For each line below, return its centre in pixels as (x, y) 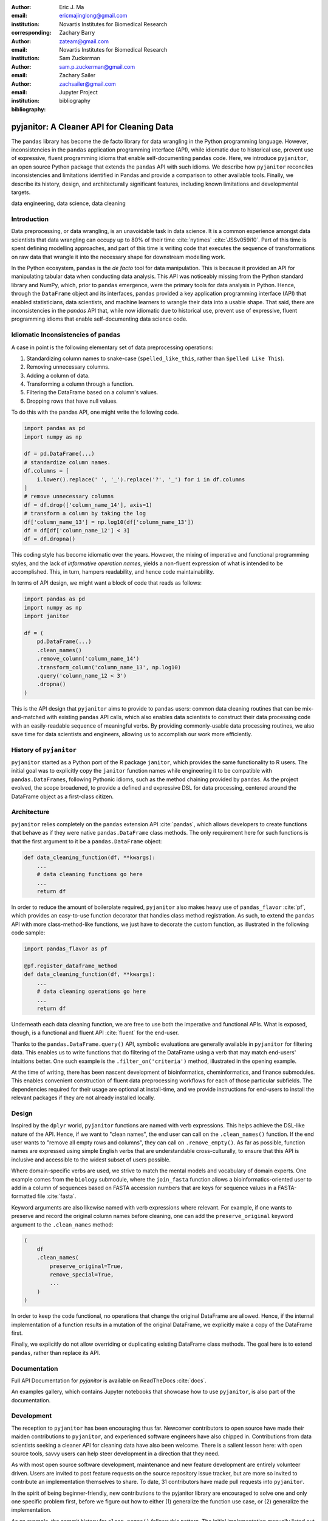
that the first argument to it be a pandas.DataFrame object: (87, 841)
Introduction (30, 219)
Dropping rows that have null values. (72, 401)
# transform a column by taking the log (85, 513)
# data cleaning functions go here (90, 874)
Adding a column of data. (58, 375)
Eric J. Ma (72, 7)
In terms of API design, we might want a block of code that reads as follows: (107, 583)
